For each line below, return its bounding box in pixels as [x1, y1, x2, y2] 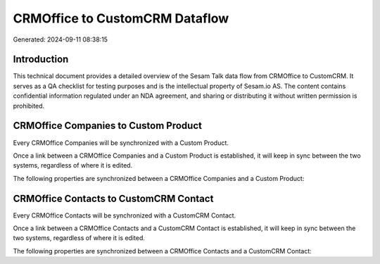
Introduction [13, 54, 69, 65]
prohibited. [13, 101, 45, 110]
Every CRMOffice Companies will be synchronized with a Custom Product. [13, 138, 229, 147]
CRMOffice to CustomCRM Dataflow [13, 11, 229, 26]
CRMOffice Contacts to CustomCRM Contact [13, 192, 214, 204]
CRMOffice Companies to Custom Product [13, 120, 202, 132]
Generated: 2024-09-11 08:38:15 [13, 35, 108, 44]
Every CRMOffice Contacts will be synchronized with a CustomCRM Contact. [13, 211, 236, 220]
